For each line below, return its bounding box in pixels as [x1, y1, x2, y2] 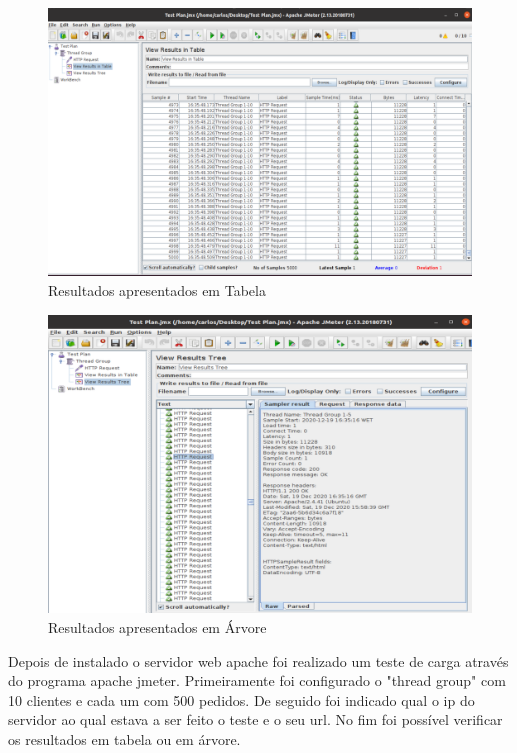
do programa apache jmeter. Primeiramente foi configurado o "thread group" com [8, 670, 506, 691]
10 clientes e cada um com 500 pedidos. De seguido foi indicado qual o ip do [8, 689, 475, 710]
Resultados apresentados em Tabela [48, 279, 266, 300]
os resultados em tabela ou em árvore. [8, 729, 241, 750]
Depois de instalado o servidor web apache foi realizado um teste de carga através [8, 650, 509, 671]
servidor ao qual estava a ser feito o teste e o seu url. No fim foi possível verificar [8, 709, 503, 730]
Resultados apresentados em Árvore [48, 617, 267, 638]
